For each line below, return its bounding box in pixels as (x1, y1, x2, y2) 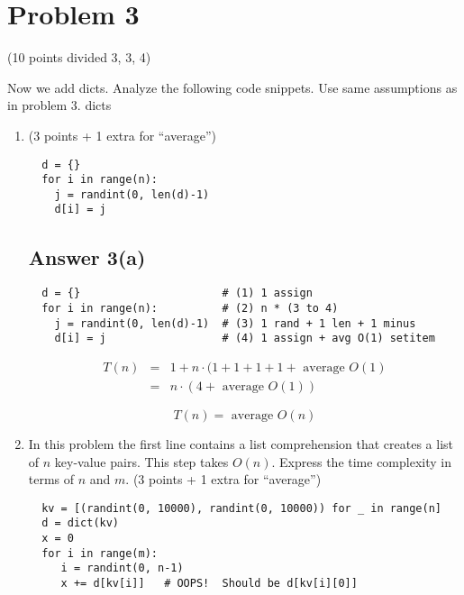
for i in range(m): (41, 546, 158, 560)
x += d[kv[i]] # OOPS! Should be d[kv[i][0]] (60, 577, 358, 590)
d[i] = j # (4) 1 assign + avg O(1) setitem (54, 332, 435, 345)
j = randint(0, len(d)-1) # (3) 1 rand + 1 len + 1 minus (54, 316, 416, 330)
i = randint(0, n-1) (60, 562, 184, 575)
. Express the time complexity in (271, 452, 451, 471)
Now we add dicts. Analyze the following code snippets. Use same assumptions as (7, 78, 458, 96)
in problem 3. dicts (7, 96, 112, 114)
